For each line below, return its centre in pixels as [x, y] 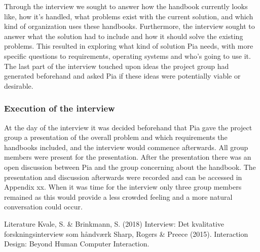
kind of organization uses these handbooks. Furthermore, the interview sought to [129, 26]
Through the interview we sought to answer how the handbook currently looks [126, 6]
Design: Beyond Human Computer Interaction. [77, 244]
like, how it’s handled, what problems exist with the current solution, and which [129, 16]
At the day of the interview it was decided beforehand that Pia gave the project [128, 127]
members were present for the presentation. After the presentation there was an [128, 157]
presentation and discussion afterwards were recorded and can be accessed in [123, 177]
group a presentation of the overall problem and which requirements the [116, 137]
